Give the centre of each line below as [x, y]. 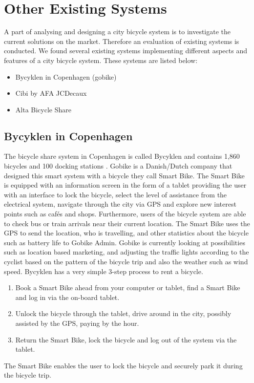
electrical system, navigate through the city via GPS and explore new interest [120, 204]
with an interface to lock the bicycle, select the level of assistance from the [116, 194]
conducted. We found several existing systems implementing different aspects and [126, 51]
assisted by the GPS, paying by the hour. [77, 323]
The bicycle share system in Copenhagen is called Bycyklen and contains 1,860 [122, 156]
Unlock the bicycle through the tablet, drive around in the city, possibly [123, 313]
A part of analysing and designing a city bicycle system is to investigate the [117, 32]
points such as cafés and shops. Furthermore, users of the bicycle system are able [125, 214]
